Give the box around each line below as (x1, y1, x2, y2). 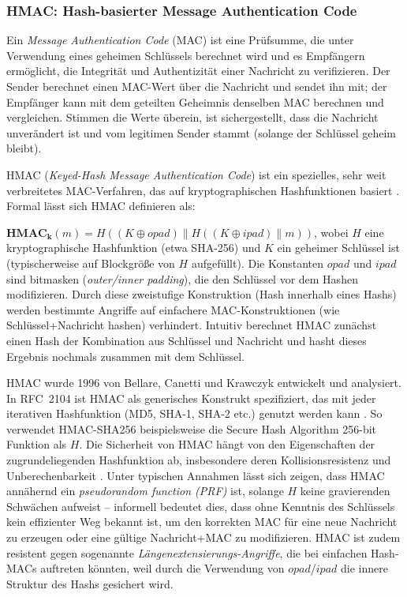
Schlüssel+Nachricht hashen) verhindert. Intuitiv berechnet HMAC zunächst (6, 317, 377, 333)
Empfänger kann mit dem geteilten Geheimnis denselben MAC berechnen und (6, 93, 384, 110)
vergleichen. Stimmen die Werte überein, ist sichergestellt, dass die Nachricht (6, 109, 379, 126)
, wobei (313, 223, 349, 240)
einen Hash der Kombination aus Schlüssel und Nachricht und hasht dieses (6, 332, 367, 348)
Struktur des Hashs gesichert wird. (6, 575, 174, 591)
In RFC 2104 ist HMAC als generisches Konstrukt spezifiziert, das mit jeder (6, 389, 376, 406)
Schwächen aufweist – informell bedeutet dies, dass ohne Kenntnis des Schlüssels (6, 497, 395, 514)
